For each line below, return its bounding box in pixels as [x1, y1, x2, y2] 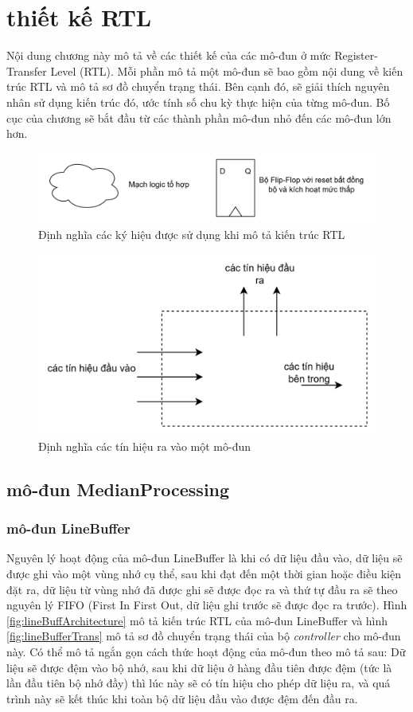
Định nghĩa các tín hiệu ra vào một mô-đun [38, 437, 251, 454]
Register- [334, 47, 378, 64]
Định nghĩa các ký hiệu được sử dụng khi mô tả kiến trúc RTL [38, 225, 345, 242]
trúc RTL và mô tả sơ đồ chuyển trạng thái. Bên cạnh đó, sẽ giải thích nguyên [6, 78, 390, 95]
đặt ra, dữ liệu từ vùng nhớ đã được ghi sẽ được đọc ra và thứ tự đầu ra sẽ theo [6, 581, 398, 597]
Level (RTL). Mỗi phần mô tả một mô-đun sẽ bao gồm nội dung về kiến [50, 62, 403, 79]
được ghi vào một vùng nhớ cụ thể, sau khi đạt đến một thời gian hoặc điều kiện [6, 565, 401, 581]
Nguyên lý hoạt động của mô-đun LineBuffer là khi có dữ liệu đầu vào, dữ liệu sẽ [6, 550, 403, 566]
